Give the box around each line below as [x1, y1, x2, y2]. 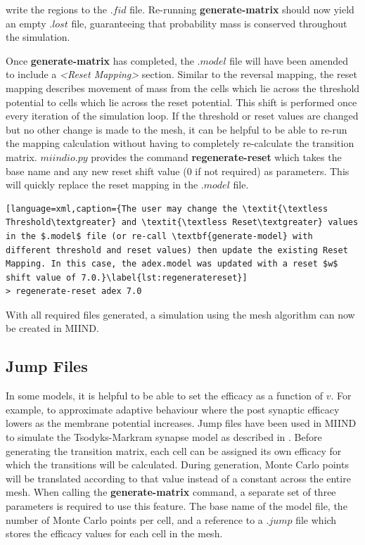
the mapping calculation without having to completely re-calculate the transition [6, 136, 354, 150]
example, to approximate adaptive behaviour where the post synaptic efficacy [6, 402, 340, 416]
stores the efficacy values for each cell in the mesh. [6, 526, 223, 541]
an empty [6, 15, 46, 30]
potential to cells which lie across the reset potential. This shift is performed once [6, 94, 357, 109]
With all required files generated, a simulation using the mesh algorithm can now [6, 307, 355, 321]
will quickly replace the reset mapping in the [6, 177, 198, 192]
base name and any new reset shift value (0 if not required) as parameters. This [6, 163, 350, 178]
